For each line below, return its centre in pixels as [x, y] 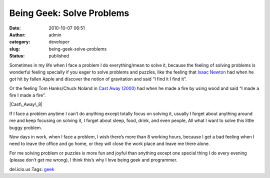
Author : [17, 34]
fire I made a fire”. [27, 95]
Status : [17, 56]
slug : [14, 49]
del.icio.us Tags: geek [32, 169]
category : [20, 42]
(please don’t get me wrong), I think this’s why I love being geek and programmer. [93, 160]
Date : [15, 28]
